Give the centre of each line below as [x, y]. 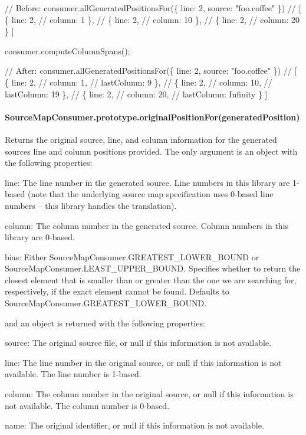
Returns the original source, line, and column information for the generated [141, 139]
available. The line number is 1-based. [73, 374]
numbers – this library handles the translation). [91, 205]
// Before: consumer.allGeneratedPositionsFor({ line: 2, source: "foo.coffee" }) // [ [153, 8]
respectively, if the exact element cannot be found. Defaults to [117, 291]
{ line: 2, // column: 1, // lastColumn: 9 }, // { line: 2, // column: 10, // [139, 82]
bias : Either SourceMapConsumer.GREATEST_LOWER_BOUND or [132, 256]
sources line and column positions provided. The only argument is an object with [151, 151]
